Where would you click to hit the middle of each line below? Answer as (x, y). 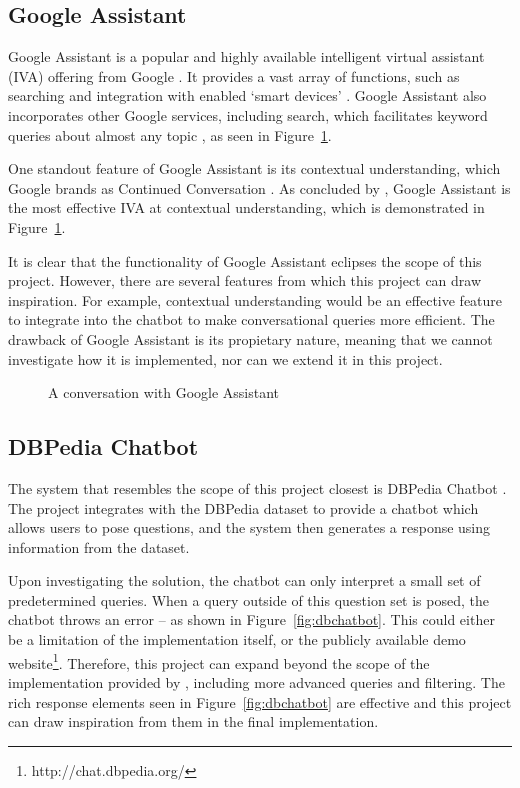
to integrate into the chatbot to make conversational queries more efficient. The (251, 319)
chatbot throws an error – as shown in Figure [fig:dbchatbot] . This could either (251, 619)
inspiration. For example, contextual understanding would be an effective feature (255, 299)
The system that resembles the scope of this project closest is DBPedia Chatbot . (257, 487)
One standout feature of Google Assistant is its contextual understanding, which (254, 168)
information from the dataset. (99, 546)
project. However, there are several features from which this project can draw (245, 280)
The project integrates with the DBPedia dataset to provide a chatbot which (243, 507)
